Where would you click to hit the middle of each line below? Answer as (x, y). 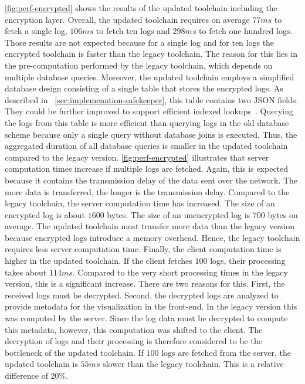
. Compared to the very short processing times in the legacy (180, 272)
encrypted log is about (45, 214)
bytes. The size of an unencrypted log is (179, 214)
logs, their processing (248, 261)
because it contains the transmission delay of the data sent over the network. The (151, 180)
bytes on (283, 214)
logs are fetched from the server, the (226, 352)
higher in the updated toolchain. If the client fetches (99, 261)
